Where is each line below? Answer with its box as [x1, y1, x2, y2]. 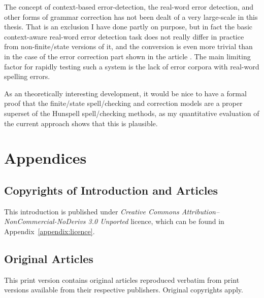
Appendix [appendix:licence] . [4, 226, 95, 236]
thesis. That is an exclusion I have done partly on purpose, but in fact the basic [4, 21, 252, 32]
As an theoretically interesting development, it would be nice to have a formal [4, 88, 247, 98]
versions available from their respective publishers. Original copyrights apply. [4, 284, 243, 295]
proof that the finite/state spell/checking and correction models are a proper [4, 98, 243, 108]
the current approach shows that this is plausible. [4, 118, 158, 128]
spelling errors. [4, 71, 50, 82]
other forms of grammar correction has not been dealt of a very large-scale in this [4, 11, 258, 22]
